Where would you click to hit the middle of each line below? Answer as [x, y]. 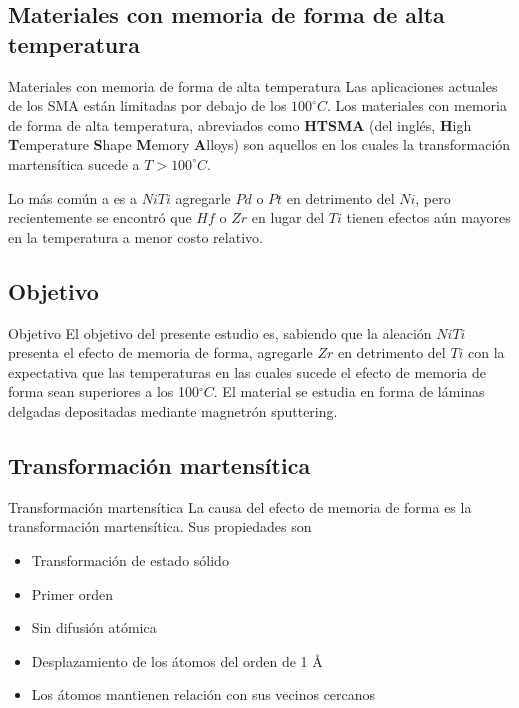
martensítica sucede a [74, 163]
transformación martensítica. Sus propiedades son [160, 526]
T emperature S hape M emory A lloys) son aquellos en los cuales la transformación [259, 144]
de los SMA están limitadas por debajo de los [147, 105]
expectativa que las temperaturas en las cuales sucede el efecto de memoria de [247, 371]
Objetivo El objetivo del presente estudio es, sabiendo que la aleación [220, 332]
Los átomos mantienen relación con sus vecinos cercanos [203, 694]
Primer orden [72, 593]
